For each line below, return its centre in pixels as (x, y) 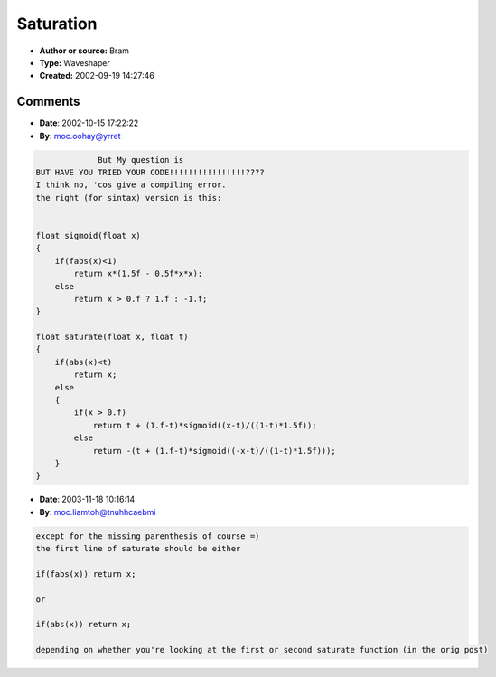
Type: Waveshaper (75, 62)
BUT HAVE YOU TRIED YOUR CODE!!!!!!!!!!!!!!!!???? (150, 172)
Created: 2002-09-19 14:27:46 (97, 76)
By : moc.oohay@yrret (80, 136)
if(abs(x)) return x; (84, 625)
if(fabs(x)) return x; (86, 574)
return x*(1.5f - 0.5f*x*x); (138, 274)
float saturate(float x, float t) (112, 337)
